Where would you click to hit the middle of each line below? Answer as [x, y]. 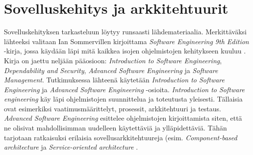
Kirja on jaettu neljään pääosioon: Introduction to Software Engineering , [113, 60]
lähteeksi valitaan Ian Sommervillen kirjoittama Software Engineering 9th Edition [126, 41]
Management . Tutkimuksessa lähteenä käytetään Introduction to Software [114, 80]
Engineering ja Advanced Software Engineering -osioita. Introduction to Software [125, 89]
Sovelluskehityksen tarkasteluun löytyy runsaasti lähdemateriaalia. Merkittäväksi [125, 32]
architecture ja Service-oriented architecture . [71, 147]
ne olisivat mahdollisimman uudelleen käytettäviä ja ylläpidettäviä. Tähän [115, 128]
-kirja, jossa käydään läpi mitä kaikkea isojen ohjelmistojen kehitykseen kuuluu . [125, 51]
